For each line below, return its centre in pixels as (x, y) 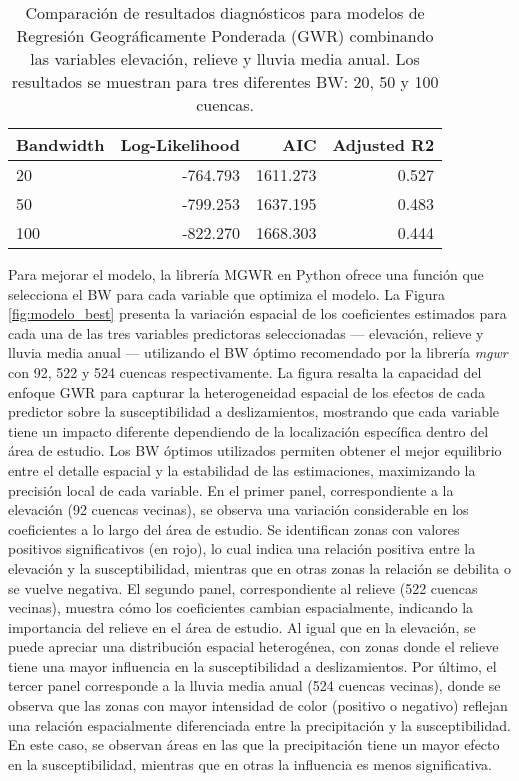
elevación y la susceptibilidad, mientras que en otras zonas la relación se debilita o (259, 567)
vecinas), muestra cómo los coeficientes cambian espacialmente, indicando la (241, 607)
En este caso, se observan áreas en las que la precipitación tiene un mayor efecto (254, 744)
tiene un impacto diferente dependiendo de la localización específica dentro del (248, 430)
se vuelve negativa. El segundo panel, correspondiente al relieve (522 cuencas (243, 587)
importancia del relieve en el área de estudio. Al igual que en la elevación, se (242, 626)
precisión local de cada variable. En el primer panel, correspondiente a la (231, 489)
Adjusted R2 (383, 144)
